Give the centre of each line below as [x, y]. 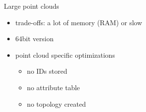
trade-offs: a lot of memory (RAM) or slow [79, 22]
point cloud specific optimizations [65, 55]
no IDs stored [47, 71]
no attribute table [53, 87]
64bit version [34, 39]
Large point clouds [32, 6]
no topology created [56, 104]
